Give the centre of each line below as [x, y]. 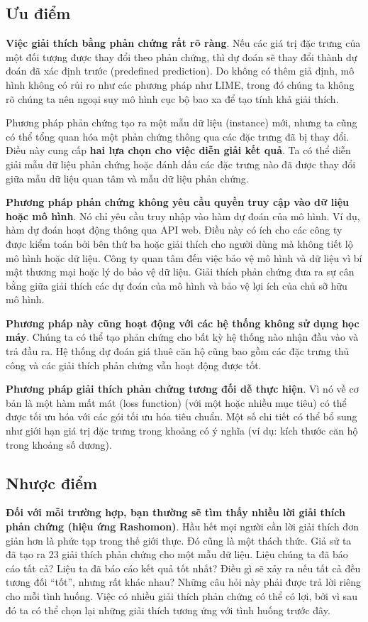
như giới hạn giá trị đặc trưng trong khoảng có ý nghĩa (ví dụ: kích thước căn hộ [182, 431]
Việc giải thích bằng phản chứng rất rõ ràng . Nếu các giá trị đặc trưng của [183, 43]
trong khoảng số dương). [59, 444]
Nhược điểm [52, 482]
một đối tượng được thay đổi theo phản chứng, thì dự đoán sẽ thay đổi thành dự [182, 56]
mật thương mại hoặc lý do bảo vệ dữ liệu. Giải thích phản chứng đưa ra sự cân [180, 272]
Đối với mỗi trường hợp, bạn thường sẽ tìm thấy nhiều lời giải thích [175, 512]
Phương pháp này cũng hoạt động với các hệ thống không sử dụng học [183, 323]
